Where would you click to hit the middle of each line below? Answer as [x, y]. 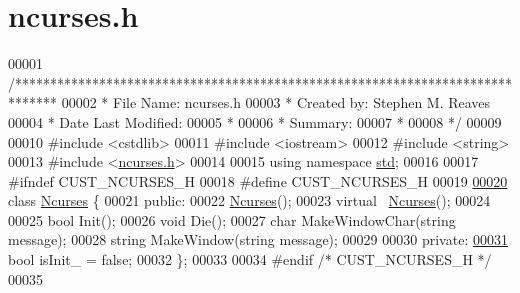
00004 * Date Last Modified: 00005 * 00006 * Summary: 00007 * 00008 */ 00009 [255, 121]
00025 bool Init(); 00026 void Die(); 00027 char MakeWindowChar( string [232, 219]
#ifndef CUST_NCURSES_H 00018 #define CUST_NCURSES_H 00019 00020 [258, 180]
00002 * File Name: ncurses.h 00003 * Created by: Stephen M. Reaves [276, 102]
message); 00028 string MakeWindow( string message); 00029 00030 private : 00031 [258, 239]
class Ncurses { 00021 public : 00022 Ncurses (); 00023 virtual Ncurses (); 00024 [249, 200]
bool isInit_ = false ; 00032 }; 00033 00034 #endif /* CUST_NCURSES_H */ [250, 259]
